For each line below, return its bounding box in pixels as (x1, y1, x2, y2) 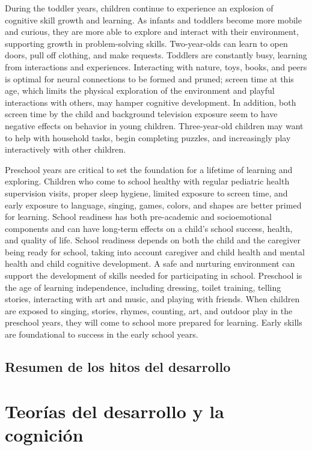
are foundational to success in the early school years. (5, 328, 198, 341)
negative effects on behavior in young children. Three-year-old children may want (5, 119, 304, 132)
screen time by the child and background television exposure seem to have (5, 108, 278, 120)
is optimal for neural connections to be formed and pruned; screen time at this (5, 72, 294, 85)
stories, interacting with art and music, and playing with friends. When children (5, 293, 300, 305)
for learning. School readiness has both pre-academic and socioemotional (5, 210, 272, 223)
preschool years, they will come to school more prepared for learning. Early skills (5, 316, 302, 329)
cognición (5, 422, 84, 446)
